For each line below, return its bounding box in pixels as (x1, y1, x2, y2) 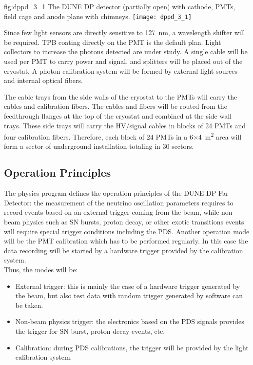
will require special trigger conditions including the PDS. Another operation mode (4, 226, 250, 236)
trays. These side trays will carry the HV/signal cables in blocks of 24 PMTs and (4, 120, 246, 130)
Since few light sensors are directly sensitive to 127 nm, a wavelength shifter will (4, 27, 245, 38)
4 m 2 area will (198, 130, 242, 142)
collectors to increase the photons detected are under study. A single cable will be (4, 46, 248, 57)
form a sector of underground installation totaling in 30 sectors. (4, 141, 194, 151)
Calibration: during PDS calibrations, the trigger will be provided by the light (15, 342, 249, 352)
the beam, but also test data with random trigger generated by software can (15, 290, 243, 301)
